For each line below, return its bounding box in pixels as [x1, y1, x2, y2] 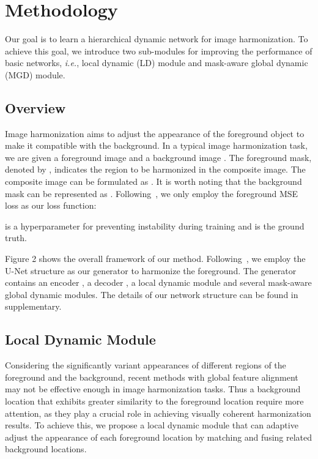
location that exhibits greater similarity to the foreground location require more [5, 395, 304, 407]
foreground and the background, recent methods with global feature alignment [5, 370, 298, 383]
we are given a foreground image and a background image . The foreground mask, [5, 151, 312, 163]
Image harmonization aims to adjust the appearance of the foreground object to [5, 127, 305, 140]
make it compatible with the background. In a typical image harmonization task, [5, 139, 308, 152]
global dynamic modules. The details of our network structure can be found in [5, 288, 298, 300]
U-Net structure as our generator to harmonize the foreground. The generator [5, 264, 297, 277]
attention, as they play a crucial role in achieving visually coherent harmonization [5, 406, 311, 419]
